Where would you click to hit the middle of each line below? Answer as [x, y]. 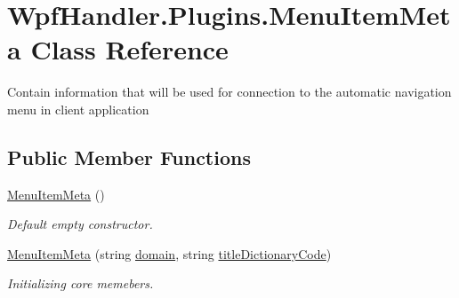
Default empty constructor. [80, 224]
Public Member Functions [129, 157]
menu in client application [78, 109]
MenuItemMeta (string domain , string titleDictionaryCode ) [169, 253]
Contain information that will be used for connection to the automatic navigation [229, 92]
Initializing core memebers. [81, 283]
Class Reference [129, 49]
